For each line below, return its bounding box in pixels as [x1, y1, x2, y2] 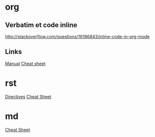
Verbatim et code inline [5, 21, 77, 29]
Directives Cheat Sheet [5, 94, 52, 100]
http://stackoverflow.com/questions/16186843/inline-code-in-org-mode [5, 34, 150, 39]
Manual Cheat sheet [5, 60, 46, 67]
